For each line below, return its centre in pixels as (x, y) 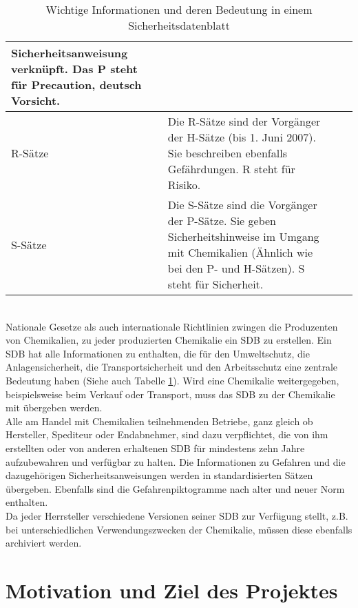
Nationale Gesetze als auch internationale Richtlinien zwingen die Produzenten (172, 326)
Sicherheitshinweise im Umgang (243, 236)
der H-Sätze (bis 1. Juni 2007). (242, 137)
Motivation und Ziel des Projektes (172, 590)
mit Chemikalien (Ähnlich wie (240, 252)
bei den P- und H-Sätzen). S (236, 268)
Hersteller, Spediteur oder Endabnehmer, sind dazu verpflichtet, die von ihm (167, 434)
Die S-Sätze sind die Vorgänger (242, 205)
